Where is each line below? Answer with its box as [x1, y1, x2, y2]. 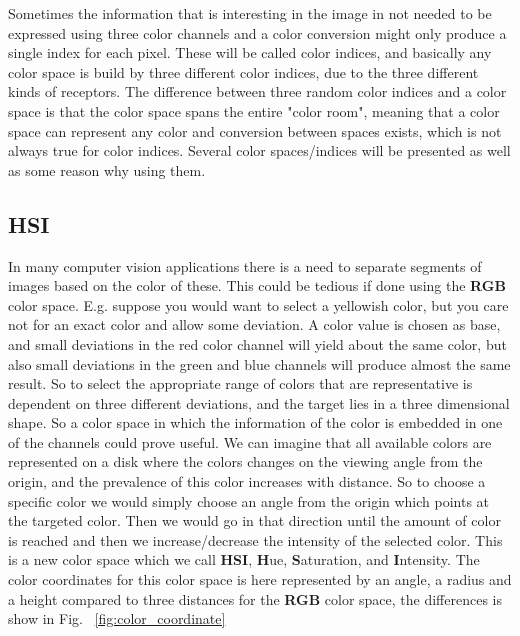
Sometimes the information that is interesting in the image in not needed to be [8, 3, 492, 23]
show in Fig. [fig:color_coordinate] [8, 608, 226, 629]
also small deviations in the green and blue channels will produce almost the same [8, 353, 511, 374]
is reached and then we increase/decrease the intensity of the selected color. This [8, 529, 503, 550]
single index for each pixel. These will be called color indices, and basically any [8, 42, 492, 63]
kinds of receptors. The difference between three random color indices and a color [8, 81, 507, 102]
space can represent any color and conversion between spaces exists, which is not [8, 120, 502, 141]
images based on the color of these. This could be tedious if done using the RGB [8, 275, 506, 296]
